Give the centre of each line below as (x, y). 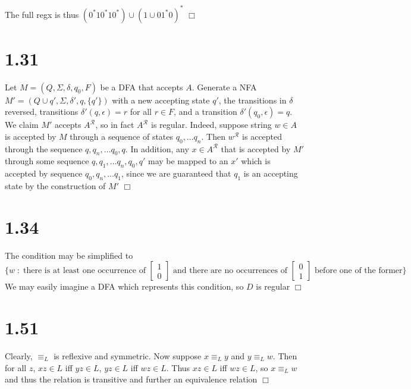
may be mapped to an (188, 161)
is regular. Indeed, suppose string (211, 125)
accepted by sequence (44, 173)
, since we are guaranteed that (176, 173)
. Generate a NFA (224, 87)
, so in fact (115, 125)
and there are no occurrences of (230, 271)
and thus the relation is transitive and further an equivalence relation (131, 379)
